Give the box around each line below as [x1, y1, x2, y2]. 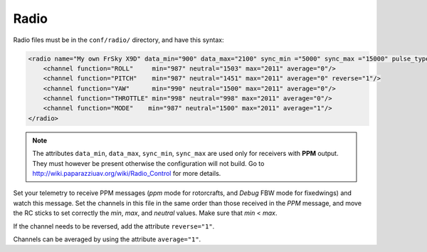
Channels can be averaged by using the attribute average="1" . [13, 235, 201, 243]
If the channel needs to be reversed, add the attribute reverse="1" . [13, 221, 215, 231]
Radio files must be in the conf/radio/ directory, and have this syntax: [13, 36, 224, 44]
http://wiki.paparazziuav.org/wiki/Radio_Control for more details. [32, 169, 221, 178]
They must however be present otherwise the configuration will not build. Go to [32, 159, 265, 167]
